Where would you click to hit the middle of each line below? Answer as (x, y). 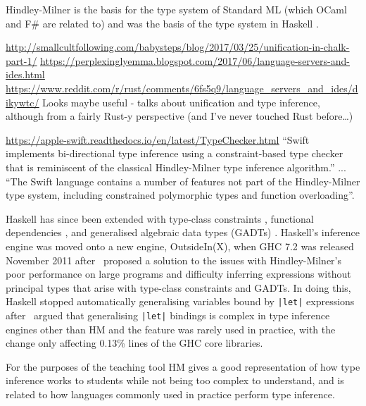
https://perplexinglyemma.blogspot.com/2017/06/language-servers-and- (195, 60)
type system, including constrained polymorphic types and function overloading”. (180, 195)
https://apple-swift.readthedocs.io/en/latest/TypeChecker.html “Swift (158, 139)
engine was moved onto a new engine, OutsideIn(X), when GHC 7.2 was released (180, 246)
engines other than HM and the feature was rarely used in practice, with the (171, 329)
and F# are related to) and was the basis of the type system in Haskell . (162, 23)
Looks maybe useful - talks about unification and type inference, (181, 102)
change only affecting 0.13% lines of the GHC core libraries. (134, 343)
